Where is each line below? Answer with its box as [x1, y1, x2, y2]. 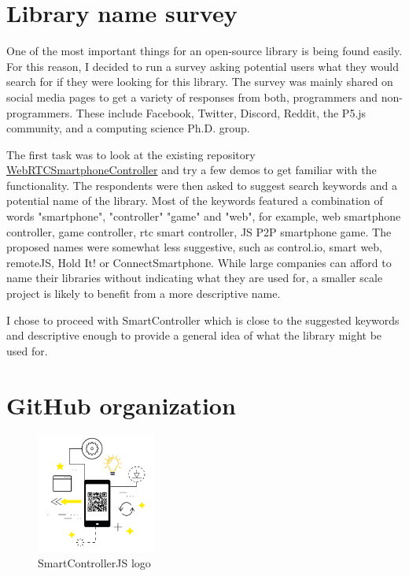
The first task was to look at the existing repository [6, 146, 256, 162]
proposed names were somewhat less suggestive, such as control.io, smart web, [6, 239, 383, 255]
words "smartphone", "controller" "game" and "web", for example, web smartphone [6, 208, 401, 225]
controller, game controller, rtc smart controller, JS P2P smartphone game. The [6, 223, 392, 240]
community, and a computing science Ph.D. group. [6, 120, 250, 136]
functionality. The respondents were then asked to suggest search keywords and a [6, 177, 397, 193]
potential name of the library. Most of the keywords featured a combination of [6, 192, 383, 209]
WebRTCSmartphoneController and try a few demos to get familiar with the [6, 162, 377, 178]
